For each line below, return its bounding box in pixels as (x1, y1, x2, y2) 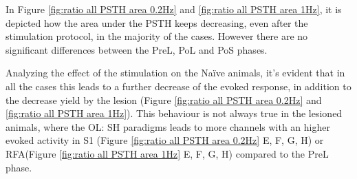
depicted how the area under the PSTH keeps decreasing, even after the (6, 15, 308, 30)
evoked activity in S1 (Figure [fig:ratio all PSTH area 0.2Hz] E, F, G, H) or (6, 133, 324, 147)
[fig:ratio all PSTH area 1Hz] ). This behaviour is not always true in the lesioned (6, 106, 343, 120)
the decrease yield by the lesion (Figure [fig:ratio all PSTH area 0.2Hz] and (6, 92, 322, 107)
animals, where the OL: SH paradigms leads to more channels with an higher (6, 119, 330, 134)
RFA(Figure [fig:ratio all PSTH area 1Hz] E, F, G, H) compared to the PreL (6, 146, 329, 160)
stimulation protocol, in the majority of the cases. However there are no (6, 29, 308, 43)
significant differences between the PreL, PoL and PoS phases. (6, 42, 268, 56)
